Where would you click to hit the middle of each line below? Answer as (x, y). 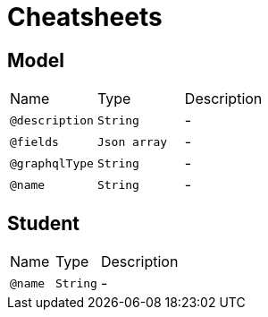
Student (44, 223)
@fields (34, 141)
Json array (132, 141)
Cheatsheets (85, 17)
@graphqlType (52, 163)
